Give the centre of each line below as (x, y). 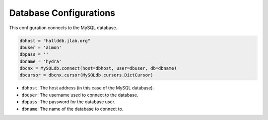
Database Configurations (62, 13)
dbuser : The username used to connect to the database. (80, 95)
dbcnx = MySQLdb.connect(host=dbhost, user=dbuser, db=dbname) (98, 68)
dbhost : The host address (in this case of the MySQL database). (88, 88)
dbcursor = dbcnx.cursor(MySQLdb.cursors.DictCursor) (86, 75)
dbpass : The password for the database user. (68, 102)
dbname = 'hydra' (41, 61)
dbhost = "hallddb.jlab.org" (55, 40)
